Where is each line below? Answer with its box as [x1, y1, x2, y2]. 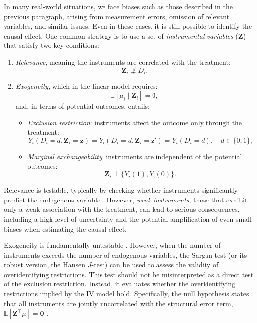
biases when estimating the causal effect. [4, 223, 127, 234]
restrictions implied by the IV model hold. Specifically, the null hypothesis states [4, 288, 249, 299]
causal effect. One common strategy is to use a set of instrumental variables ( [4, 30, 238, 40]
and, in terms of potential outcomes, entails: [15, 101, 150, 111]
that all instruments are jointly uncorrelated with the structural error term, [4, 298, 233, 308]
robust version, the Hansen [4, 259, 86, 270]
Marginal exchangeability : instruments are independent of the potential [27, 151, 242, 161]
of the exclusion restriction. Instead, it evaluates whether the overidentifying [4, 279, 236, 289]
